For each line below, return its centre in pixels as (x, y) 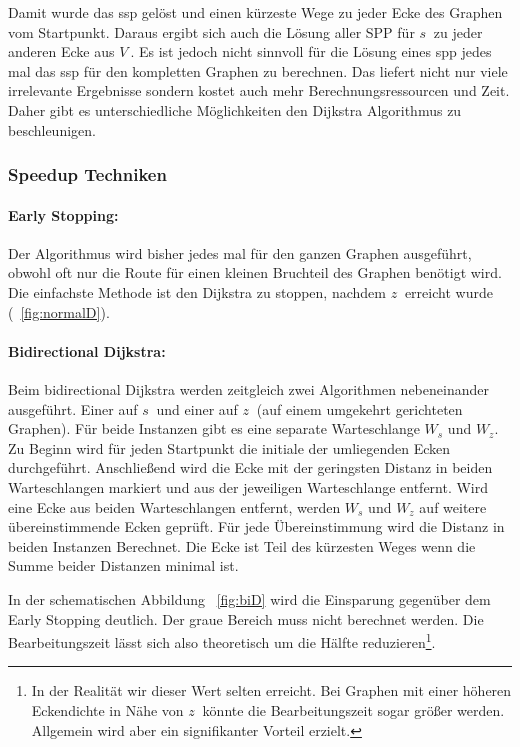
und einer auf (197, 408)
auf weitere (453, 506)
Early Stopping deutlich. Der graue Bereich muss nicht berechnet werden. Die (246, 618)
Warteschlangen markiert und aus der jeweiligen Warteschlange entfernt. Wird (248, 486)
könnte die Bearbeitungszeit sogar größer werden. (353, 709)
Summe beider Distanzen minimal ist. (123, 565)
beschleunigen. (52, 129)
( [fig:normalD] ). (59, 311)
